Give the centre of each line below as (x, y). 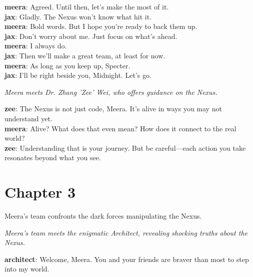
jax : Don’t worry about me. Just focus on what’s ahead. (91, 36)
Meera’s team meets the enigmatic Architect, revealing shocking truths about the (126, 232)
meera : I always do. (36, 46)
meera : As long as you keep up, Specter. (67, 65)
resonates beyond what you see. (53, 157)
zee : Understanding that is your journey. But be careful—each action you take (125, 147)
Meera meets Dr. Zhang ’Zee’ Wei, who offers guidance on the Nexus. (111, 92)
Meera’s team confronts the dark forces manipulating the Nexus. (103, 216)
